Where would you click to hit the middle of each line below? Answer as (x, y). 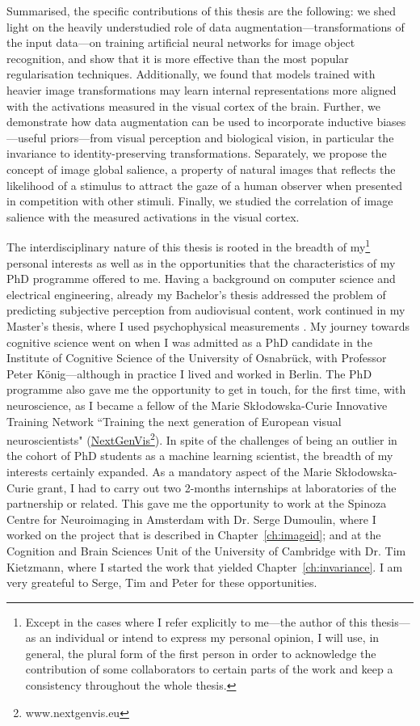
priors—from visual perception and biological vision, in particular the (222, 137)
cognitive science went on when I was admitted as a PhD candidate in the (189, 342)
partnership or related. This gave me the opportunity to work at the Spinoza (197, 503)
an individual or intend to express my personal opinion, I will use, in (209, 637)
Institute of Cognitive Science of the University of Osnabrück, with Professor (197, 358)
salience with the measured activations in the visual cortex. (153, 216)
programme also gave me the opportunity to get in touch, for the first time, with (206, 389)
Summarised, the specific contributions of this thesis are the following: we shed (202, 11)
